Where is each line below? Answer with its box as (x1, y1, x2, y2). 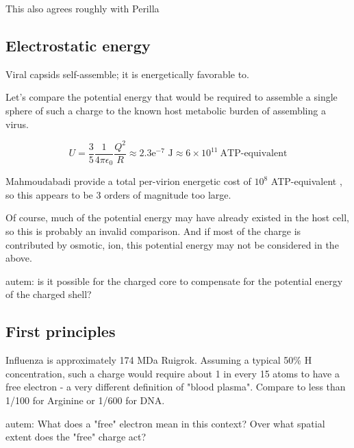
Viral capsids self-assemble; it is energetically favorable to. (5, 66, 249, 81)
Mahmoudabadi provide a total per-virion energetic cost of (5, 174, 251, 188)
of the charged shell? (5, 287, 92, 301)
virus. (5, 116, 29, 131)
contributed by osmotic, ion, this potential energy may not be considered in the (5, 237, 339, 251)
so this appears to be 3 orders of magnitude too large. (5, 187, 231, 201)
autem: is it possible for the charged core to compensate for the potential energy (5, 273, 343, 288)
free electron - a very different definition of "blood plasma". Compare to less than (5, 379, 346, 394)
